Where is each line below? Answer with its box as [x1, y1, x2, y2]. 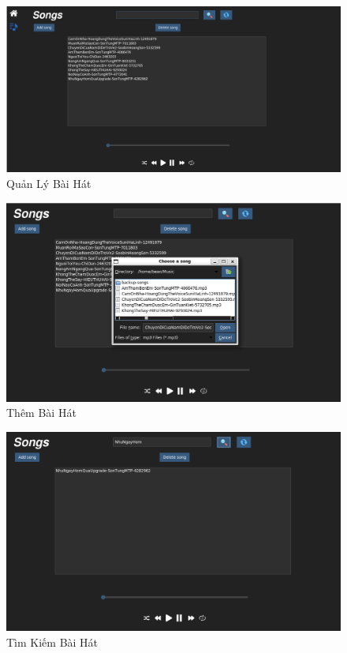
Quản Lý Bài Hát [6, 175, 91, 191]
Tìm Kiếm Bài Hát [6, 634, 99, 651]
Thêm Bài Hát [6, 404, 76, 421]
